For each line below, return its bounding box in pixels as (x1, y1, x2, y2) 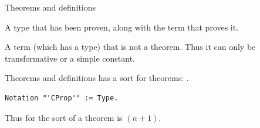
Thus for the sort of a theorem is (5, 111, 123, 123)
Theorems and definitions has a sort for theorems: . (5, 72, 189, 84)
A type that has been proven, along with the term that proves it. (5, 21, 239, 33)
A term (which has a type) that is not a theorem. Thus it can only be (5, 41, 256, 53)
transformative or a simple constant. (5, 52, 136, 64)
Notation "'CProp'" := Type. (5, 93, 119, 102)
